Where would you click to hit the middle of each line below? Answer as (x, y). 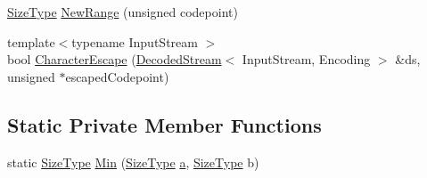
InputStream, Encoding (306, 59)
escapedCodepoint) (117, 76)
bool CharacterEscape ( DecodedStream (115, 59)
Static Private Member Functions (164, 124)
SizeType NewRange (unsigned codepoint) (123, 12)
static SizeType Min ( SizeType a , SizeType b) (133, 162)
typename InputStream (135, 41)
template (31, 41)
